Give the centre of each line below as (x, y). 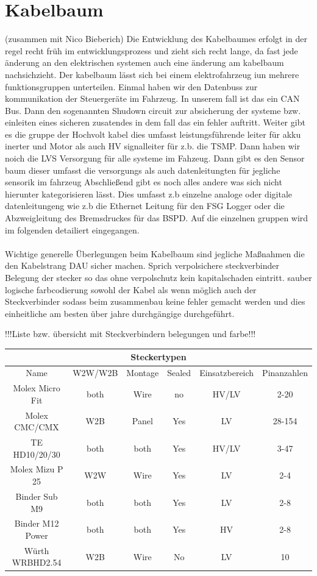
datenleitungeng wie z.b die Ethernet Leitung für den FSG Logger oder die (145, 206)
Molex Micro (37, 388)
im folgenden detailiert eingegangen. (72, 229)
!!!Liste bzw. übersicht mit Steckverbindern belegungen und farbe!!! (130, 334)
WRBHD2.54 (37, 562)
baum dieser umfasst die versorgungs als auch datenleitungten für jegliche (143, 170)
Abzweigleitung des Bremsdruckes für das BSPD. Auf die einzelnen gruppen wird (157, 218)
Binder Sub (37, 496)
